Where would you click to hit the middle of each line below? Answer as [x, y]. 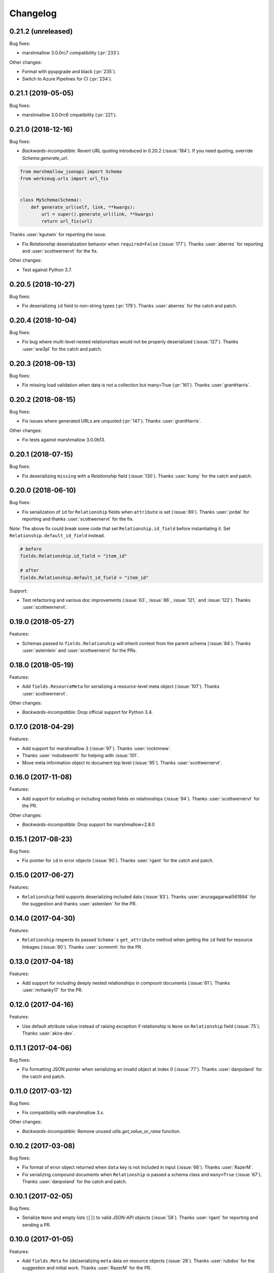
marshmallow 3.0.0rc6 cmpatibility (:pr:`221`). [70, 115]
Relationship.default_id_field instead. [57, 535]
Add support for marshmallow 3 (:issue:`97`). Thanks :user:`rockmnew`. [97, 748]
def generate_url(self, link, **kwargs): [83, 207]
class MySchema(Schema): [51, 200]
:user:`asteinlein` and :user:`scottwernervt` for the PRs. [79, 650]
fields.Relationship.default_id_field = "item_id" [84, 577]
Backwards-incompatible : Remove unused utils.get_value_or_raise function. [101, 1131]
